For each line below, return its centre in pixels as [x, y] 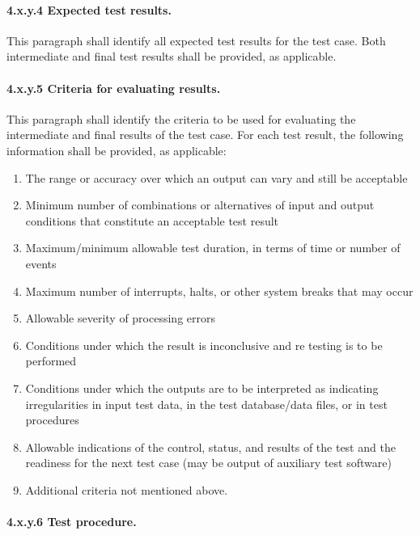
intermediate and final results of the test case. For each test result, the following [205, 135]
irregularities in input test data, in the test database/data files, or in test [206, 404]
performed [51, 361]
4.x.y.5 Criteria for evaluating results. [114, 88]
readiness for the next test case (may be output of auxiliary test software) [208, 463]
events [41, 263]
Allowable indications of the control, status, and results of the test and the [210, 447]
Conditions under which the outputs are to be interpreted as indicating [202, 388]
